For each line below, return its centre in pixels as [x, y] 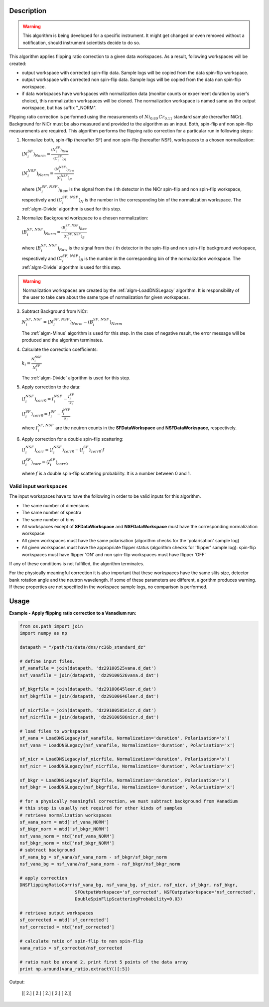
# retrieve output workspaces [57, 913]
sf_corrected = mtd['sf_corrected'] [65, 920]
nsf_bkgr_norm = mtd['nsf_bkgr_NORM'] [67, 843]
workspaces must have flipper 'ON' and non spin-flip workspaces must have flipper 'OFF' [114, 554]
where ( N [32, 189]
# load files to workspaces [54, 731]
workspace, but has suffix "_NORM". [59, 107]
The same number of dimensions [56, 505]
